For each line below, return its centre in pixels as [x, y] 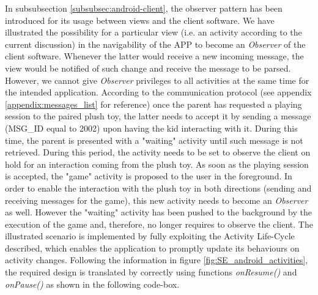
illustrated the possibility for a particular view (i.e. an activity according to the [153, 32]
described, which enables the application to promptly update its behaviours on [152, 248]
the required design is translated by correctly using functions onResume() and [151, 272]
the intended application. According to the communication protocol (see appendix [158, 92]
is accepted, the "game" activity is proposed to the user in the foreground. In [149, 176]
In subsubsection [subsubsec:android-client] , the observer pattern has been [144, 8]
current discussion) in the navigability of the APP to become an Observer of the [155, 44]
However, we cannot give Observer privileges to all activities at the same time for [157, 80]
